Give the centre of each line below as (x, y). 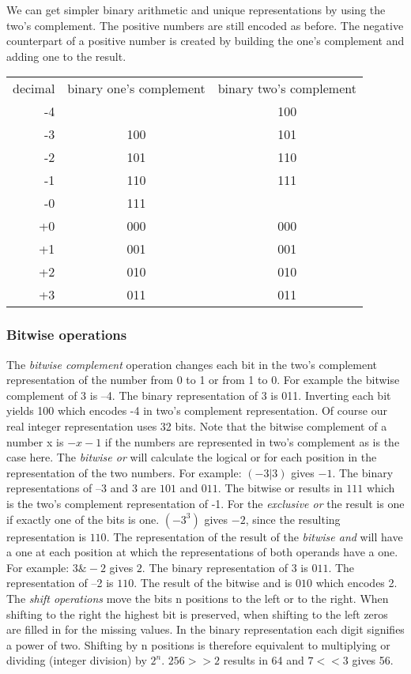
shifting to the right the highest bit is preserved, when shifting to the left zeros (197, 614)
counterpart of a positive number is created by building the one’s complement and (205, 41)
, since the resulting (293, 519)
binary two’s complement (287, 88)
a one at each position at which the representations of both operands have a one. (202, 552)
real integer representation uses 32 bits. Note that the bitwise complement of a (197, 425)
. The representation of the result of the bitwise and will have (255, 536)
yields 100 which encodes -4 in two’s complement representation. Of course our (197, 410)
